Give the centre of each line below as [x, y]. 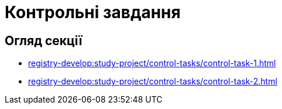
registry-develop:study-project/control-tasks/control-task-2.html [153, 81]
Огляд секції [44, 40]
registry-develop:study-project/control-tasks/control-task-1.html [152, 63]
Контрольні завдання [93, 12]
